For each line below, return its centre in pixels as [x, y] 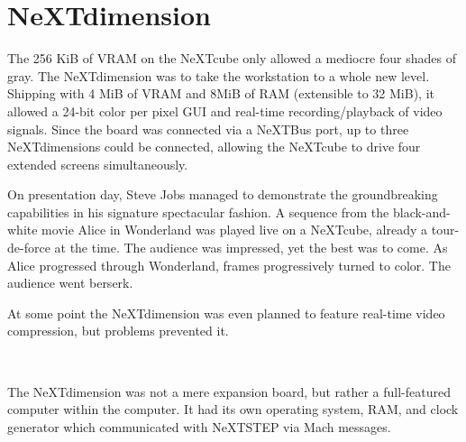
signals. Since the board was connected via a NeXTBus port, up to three [208, 129]
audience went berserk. [70, 283]
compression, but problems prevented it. [118, 331]
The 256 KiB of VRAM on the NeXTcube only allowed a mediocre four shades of [232, 58]
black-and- [421, 212]
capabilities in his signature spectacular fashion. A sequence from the [198, 212]
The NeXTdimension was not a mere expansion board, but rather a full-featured [229, 391]
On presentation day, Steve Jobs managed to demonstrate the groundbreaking [223, 194]
